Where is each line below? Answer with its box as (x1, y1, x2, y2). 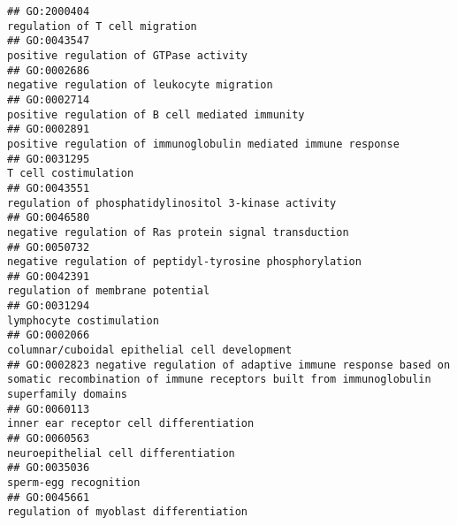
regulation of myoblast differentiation (7, 506, 248, 519)
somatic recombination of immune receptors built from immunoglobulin (7, 373, 431, 386)
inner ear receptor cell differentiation (7, 417, 255, 430)
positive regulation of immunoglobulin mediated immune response (7, 137, 400, 150)
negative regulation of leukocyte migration (7, 79, 273, 92)
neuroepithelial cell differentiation (7, 446, 235, 460)
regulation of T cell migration (7, 19, 197, 33)
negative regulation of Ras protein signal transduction (7, 225, 349, 239)
